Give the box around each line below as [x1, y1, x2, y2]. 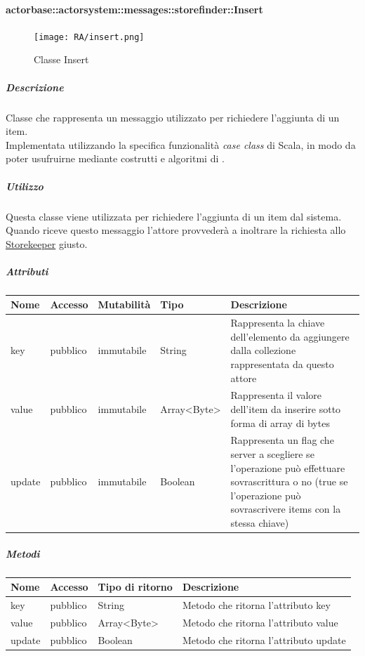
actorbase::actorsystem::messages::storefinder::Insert [6, 1, 263, 16]
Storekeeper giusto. [6, 236, 88, 251]
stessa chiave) [230, 516, 289, 530]
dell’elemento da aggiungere [230, 329, 350, 343]
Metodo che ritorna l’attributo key [182, 598, 331, 612]
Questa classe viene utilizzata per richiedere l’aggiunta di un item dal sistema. [6, 209, 342, 223]
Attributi [6, 263, 48, 278]
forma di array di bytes [230, 415, 330, 430]
